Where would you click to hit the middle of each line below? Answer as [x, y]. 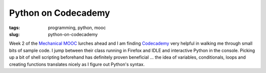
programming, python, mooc [77, 28]
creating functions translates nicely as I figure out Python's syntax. [77, 64]
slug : [14, 34]
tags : [15, 28]
